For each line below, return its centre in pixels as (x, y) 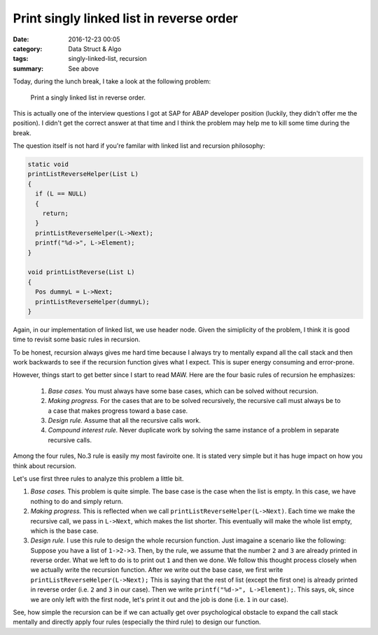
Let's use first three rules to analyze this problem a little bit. (98, 478)
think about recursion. (44, 465)
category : (28, 48)
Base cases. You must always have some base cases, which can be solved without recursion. (183, 391)
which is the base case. (64, 531)
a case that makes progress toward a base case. (118, 411)
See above (84, 68)
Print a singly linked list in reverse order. (88, 97)
